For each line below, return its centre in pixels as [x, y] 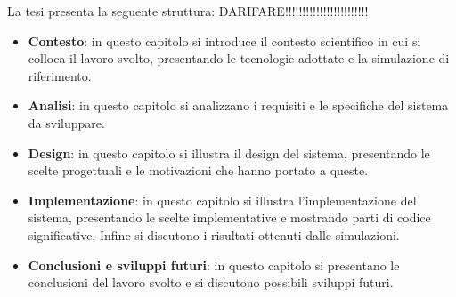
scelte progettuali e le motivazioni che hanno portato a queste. [198, 170]
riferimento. [60, 75]
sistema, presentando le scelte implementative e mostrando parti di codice [229, 217]
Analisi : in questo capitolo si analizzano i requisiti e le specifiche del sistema [238, 105]
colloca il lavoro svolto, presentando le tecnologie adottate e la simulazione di [239, 58]
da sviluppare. [66, 122]
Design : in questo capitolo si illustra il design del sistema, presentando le [229, 153]
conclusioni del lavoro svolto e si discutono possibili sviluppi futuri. [211, 282]
